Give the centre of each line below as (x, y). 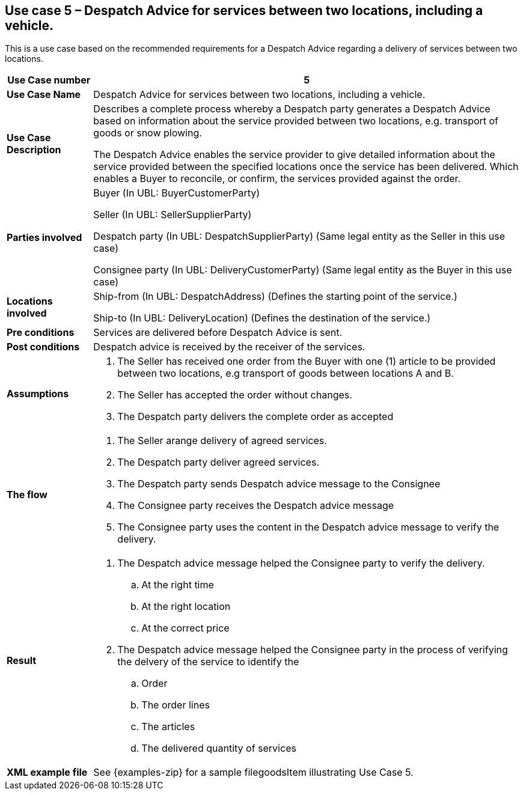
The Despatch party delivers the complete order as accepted (255, 417)
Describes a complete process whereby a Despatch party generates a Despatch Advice (292, 109)
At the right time (178, 585)
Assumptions (38, 394)
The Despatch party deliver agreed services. (218, 462)
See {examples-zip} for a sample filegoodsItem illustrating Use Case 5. (253, 772)
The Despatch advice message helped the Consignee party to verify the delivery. (301, 563)
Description (34, 150)
